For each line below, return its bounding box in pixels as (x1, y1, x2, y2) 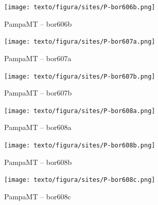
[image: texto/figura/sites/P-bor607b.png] (4, 72, 155, 80)
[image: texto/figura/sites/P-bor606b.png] (4, 4, 155, 11)
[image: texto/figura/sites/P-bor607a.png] (4, 38, 155, 46)
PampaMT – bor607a (4, 52, 72, 63)
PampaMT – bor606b (4, 18, 72, 29)
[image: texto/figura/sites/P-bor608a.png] (4, 107, 155, 115)
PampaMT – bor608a (4, 122, 72, 133)
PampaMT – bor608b (4, 156, 72, 167)
